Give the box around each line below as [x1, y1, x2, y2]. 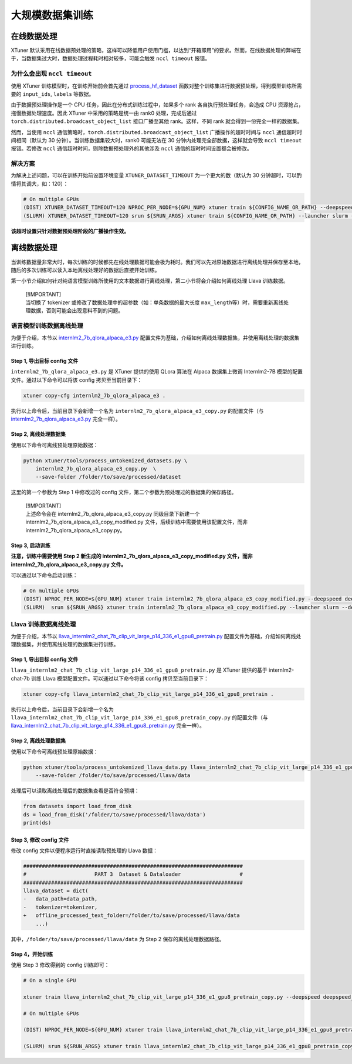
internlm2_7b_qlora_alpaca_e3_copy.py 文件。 [11, 561, 127, 568]
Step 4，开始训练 [11, 950, 53, 958]
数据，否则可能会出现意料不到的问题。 [30, 307, 123, 314]
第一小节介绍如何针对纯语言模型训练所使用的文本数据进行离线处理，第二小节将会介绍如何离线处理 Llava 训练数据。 [11, 277, 289, 285]
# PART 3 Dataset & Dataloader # [23, 871, 243, 878]
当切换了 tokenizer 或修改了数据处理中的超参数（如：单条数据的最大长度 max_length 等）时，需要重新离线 [25, 299, 284, 306]
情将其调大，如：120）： [11, 180, 69, 187]
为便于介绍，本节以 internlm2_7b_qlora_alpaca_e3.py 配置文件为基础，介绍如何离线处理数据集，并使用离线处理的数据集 [11, 334, 300, 341]
